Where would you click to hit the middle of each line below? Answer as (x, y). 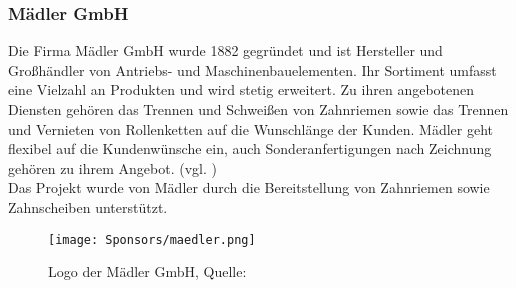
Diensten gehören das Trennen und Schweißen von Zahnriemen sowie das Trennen (258, 109)
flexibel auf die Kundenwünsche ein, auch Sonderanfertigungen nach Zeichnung (250, 148)
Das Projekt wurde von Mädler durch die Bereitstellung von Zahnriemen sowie (249, 187)
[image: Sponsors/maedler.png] (152, 239)
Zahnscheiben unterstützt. (88, 206)
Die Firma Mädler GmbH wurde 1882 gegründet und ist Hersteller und (225, 50)
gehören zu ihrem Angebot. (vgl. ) (112, 167)
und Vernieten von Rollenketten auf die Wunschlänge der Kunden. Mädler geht (250, 128)
